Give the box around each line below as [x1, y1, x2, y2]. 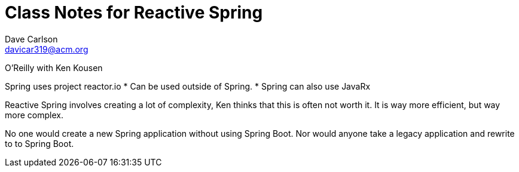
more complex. [5, 109, 63, 120]
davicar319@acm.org [5, 44, 88, 54]
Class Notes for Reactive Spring [5, 2, 263, 23]
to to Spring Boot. [5, 138, 74, 149]
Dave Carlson [5, 33, 58, 44]
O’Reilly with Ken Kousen [5, 62, 103, 73]
